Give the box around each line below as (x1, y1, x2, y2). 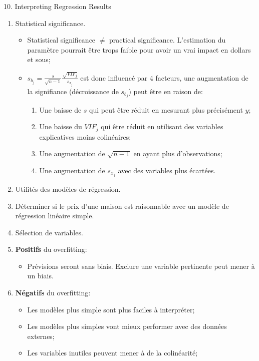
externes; (27, 330, 55, 341)
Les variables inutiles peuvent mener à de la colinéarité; (27, 347, 198, 358)
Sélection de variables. (15, 227, 83, 237)
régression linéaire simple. (15, 210, 94, 221)
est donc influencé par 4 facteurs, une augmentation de (80, 72, 248, 83)
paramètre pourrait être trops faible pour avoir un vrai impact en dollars (27, 44, 251, 55)
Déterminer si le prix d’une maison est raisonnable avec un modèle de (15, 200, 229, 211)
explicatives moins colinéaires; (39, 131, 131, 142)
